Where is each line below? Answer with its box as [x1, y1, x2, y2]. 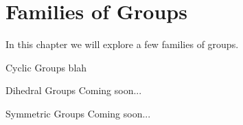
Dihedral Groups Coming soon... [5, 83, 142, 98]
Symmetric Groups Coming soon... [5, 106, 151, 120]
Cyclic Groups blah [5, 60, 87, 74]
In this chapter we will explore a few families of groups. [5, 37, 239, 52]
